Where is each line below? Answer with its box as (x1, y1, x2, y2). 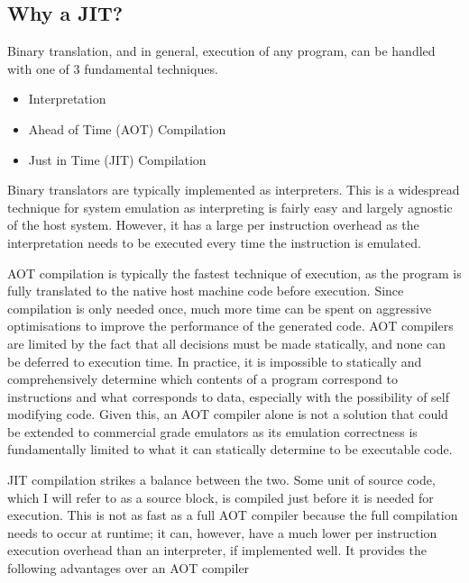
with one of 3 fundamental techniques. (7, 59, 218, 77)
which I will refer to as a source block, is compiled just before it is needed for (7, 487, 434, 506)
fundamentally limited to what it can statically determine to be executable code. (7, 440, 453, 459)
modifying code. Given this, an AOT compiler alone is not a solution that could (7, 405, 448, 424)
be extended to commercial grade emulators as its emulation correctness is (7, 422, 418, 441)
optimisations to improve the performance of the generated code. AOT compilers (7, 316, 454, 335)
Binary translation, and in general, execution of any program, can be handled (7, 41, 436, 60)
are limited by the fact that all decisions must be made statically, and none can (7, 333, 446, 352)
